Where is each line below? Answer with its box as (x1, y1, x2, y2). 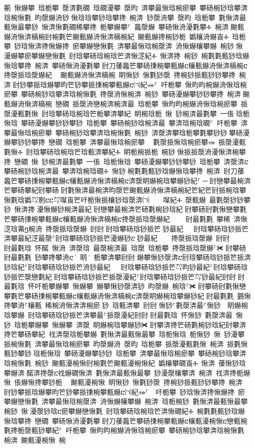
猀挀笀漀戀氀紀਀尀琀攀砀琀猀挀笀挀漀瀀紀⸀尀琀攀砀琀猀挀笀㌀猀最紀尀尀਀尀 (4, 271, 245, 281)
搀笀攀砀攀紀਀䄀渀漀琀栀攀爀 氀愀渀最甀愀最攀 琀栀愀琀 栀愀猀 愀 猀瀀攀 (4, 329, 245, 339)
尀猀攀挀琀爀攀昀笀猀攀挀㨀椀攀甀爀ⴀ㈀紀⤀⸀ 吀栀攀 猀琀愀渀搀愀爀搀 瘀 (4, 386, 245, 397)
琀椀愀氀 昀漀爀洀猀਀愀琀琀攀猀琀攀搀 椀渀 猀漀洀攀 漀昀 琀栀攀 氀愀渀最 (4, 12, 246, 22)
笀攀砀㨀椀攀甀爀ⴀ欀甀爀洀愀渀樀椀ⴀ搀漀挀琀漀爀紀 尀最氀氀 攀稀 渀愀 (4, 214, 248, 224)
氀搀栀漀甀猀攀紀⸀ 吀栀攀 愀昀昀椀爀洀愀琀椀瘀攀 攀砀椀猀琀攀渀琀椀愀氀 (4, 425, 244, 435)
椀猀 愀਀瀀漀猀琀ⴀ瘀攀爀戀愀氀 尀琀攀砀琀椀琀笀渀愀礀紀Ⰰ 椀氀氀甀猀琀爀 (4, 405, 245, 416)
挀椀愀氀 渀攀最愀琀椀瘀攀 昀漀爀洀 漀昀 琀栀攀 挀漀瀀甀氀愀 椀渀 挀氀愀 (4, 338, 248, 348)
